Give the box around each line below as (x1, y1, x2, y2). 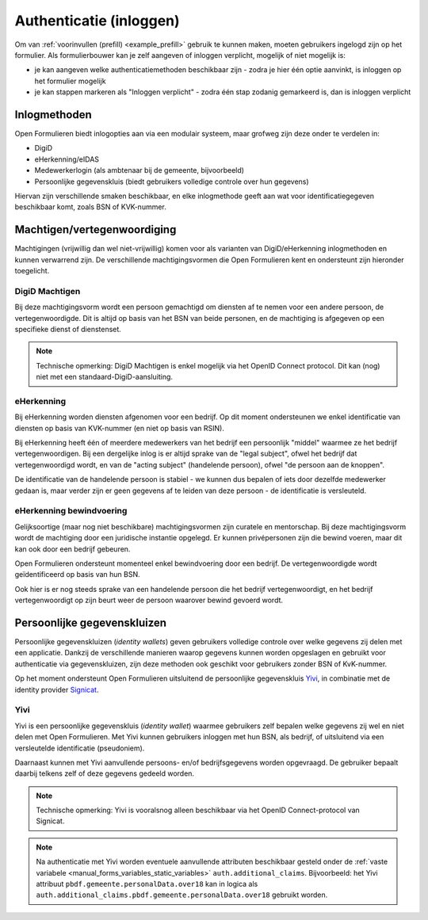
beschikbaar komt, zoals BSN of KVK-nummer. (14, 202, 166, 212)
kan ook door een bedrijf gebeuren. (14, 544, 131, 554)
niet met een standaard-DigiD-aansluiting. (36, 372, 174, 382)
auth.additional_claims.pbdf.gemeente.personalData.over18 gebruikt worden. (36, 890, 328, 899)
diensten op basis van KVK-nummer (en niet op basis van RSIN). (14, 423, 225, 433)
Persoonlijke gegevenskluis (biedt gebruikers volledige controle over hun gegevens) (34, 177, 309, 186)
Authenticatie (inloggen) (14, 12, 180, 29)
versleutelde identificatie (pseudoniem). (14, 743, 145, 753)
